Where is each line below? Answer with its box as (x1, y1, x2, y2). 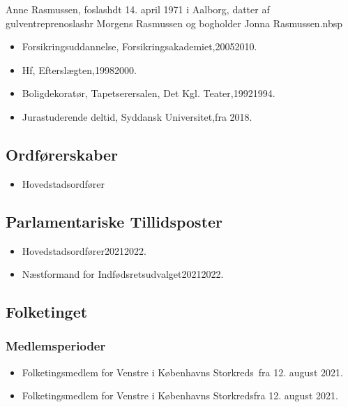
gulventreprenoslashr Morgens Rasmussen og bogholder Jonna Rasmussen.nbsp (6, 15, 342, 30)
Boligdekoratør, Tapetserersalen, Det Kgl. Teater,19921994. (22, 86, 275, 101)
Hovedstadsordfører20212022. (22, 243, 146, 258)
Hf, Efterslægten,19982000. (22, 62, 137, 77)
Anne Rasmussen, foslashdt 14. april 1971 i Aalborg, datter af (6, 2, 270, 16)
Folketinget (6, 301, 88, 323)
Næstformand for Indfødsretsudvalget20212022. (22, 267, 224, 281)
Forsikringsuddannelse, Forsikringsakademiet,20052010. (22, 39, 257, 54)
